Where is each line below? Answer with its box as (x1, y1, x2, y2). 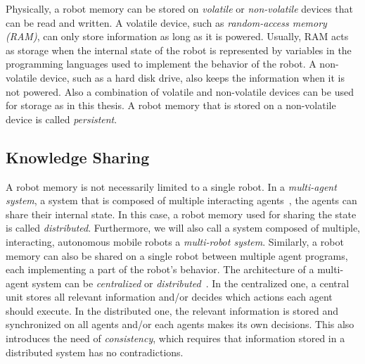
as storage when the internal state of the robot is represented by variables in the (6, 42, 352, 57)
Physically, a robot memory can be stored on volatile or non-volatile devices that (6, 1, 353, 15)
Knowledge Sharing (6, 146, 150, 168)
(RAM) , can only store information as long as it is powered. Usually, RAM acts (6, 29, 349, 44)
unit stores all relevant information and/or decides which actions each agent (6, 289, 333, 304)
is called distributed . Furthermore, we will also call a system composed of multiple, (6, 220, 361, 235)
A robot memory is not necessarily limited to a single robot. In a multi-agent (6, 179, 337, 194)
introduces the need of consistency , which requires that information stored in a (6, 331, 345, 346)
